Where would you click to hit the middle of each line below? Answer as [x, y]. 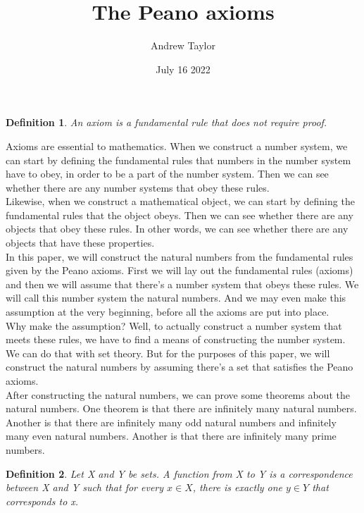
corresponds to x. [42, 501]
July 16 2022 [183, 69]
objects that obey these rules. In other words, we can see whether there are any [177, 229]
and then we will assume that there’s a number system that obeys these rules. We [182, 284]
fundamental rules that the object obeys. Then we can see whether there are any [180, 215]
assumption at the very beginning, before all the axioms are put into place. [168, 312]
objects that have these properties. [80, 243]
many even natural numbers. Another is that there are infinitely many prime [171, 436]
